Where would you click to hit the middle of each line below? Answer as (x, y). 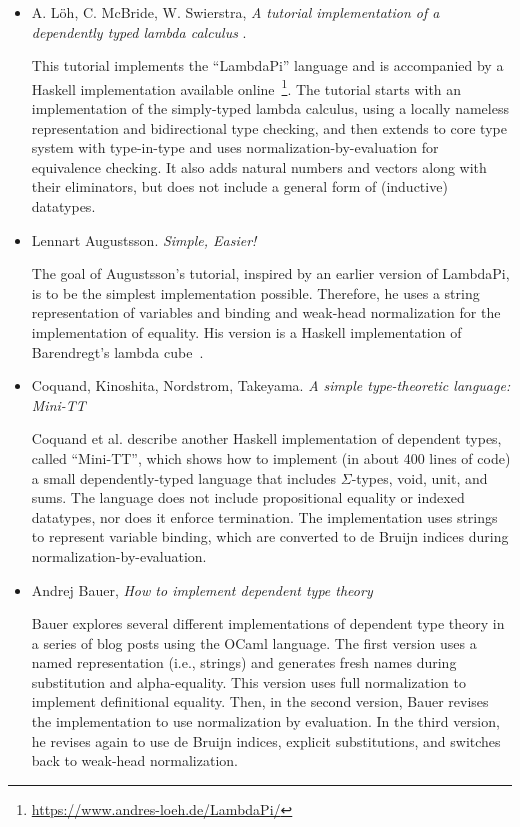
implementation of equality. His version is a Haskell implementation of (246, 331)
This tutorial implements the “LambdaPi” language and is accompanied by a (267, 65)
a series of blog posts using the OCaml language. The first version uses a (254, 642)
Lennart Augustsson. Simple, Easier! (144, 239)
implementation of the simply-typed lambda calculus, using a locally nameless (270, 108)
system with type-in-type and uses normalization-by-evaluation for (235, 147)
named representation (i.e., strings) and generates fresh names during (244, 662)
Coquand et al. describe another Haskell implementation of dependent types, (266, 438)
